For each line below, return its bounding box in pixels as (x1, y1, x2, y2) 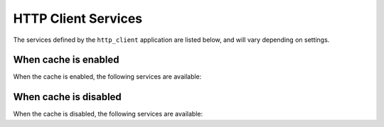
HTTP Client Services (13, 11, 143, 26)
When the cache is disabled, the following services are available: (13, 110, 203, 118)
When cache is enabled (13, 54, 119, 66)
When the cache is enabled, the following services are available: (13, 72, 202, 81)
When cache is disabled (13, 91, 122, 103)
